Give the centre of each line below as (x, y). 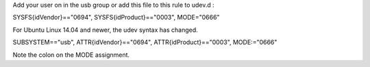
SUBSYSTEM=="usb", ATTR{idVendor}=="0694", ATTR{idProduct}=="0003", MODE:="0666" (145, 42)
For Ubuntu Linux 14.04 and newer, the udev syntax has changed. (105, 30)
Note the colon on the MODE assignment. (71, 55)
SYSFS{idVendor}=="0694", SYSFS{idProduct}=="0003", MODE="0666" (116, 18)
